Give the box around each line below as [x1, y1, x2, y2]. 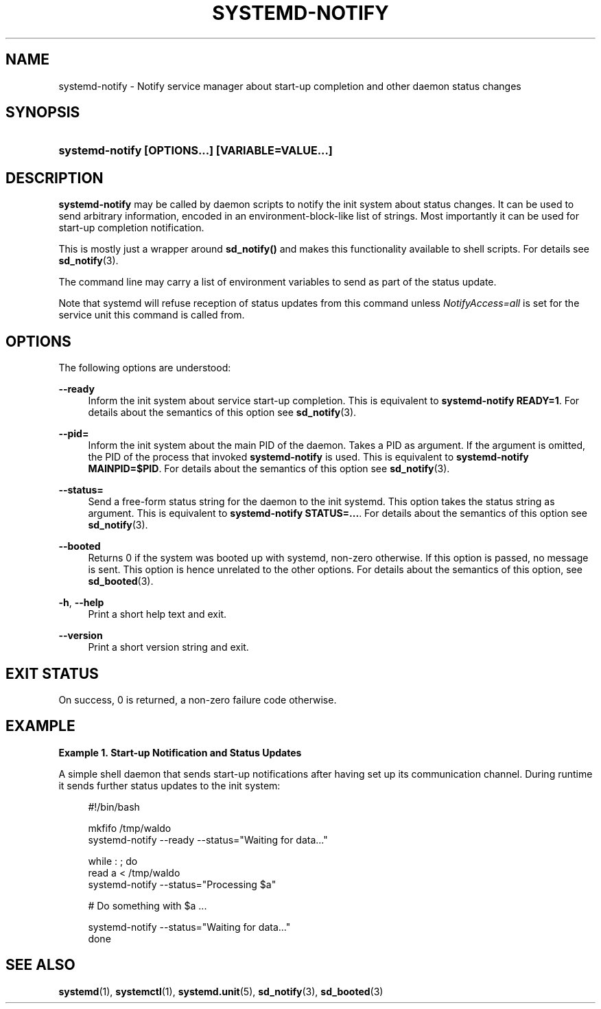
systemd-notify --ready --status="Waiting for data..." [88, 833, 328, 846]
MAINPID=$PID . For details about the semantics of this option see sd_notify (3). [88, 463, 450, 475]
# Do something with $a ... [88, 899, 207, 912]
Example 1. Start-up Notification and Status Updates [58, 746, 302, 758]
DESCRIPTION [5, 169, 104, 187]
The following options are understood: [58, 362, 231, 374]
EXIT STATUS [5, 664, 99, 682]
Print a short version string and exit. [88, 641, 249, 653]
